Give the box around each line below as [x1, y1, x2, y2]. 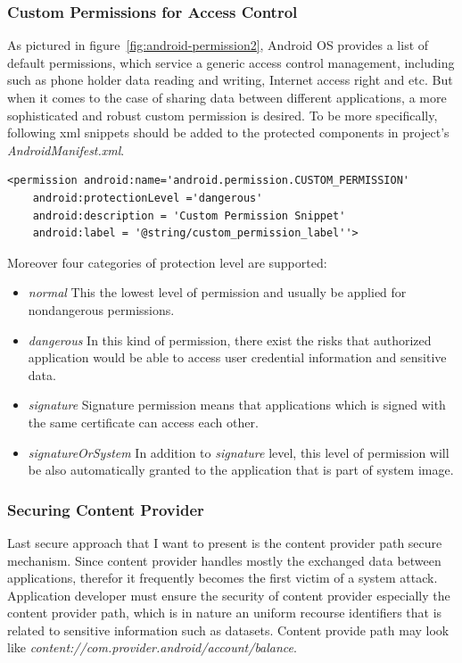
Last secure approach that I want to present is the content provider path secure [7, 533, 442, 551]
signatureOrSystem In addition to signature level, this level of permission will [28, 443, 450, 461]
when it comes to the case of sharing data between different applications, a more [7, 88, 447, 106]
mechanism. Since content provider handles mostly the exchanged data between [7, 551, 441, 569]
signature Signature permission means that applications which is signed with [28, 395, 446, 414]
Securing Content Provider [7, 498, 204, 520]
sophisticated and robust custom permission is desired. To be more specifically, [7, 105, 438, 124]
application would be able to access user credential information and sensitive [28, 348, 447, 367]
